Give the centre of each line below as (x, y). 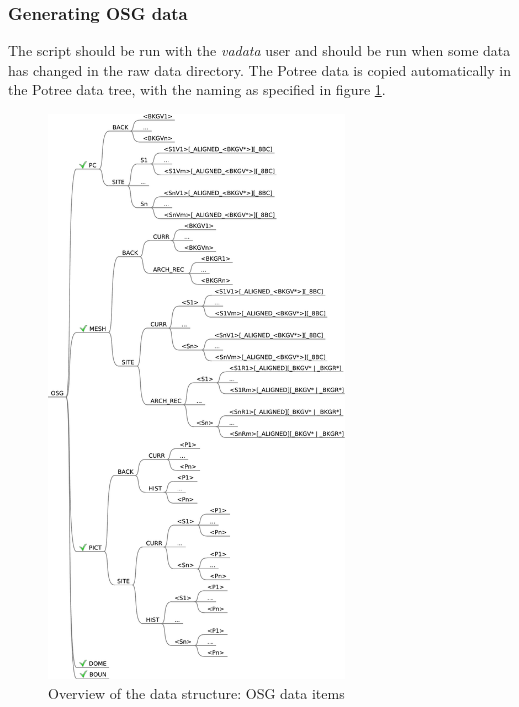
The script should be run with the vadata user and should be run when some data (259, 50)
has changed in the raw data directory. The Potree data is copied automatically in (259, 69)
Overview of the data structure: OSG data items (196, 692)
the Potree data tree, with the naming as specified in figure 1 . (197, 89)
